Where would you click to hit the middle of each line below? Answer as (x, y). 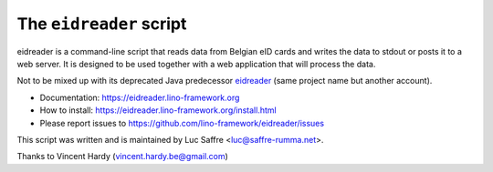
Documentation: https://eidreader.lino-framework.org (140, 97)
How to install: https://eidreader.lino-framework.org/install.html (158, 110)
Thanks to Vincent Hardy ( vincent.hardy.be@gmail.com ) (122, 157)
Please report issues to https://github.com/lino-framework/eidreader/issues (182, 123)
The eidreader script (102, 24)
